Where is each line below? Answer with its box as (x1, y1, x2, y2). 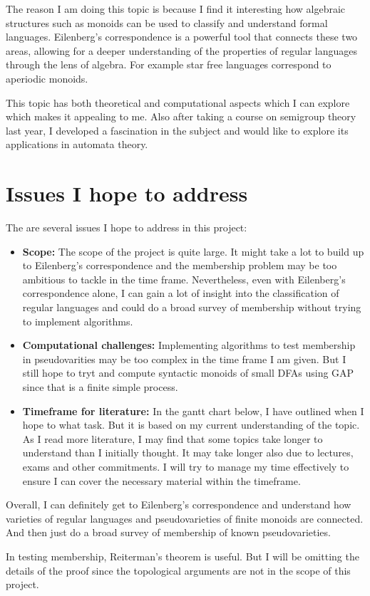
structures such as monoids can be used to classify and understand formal (6, 15, 328, 30)
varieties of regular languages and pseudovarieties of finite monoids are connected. (6, 511, 364, 526)
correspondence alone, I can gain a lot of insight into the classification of (22, 286, 339, 300)
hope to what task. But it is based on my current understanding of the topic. (22, 417, 360, 432)
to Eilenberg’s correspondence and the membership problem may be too (22, 258, 337, 273)
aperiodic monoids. (6, 70, 88, 85)
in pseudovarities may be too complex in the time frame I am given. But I (22, 351, 346, 366)
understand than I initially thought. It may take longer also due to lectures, (22, 445, 354, 460)
